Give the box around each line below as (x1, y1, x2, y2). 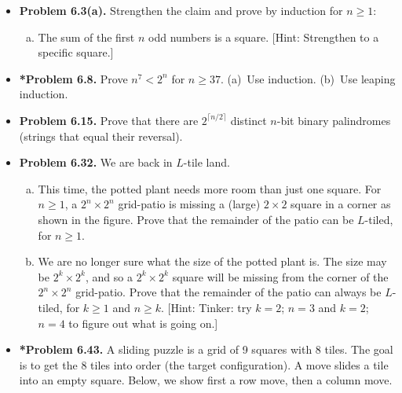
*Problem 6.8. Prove (19, 70, 128, 86)
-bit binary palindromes (276, 112, 391, 128)
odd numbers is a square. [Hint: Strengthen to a (148, 28, 379, 45)
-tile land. (183, 154, 230, 171)
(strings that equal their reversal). (19, 127, 183, 144)
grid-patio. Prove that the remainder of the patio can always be (75, 284, 382, 300)
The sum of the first (38, 28, 135, 45)
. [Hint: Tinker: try (161, 299, 252, 315)
